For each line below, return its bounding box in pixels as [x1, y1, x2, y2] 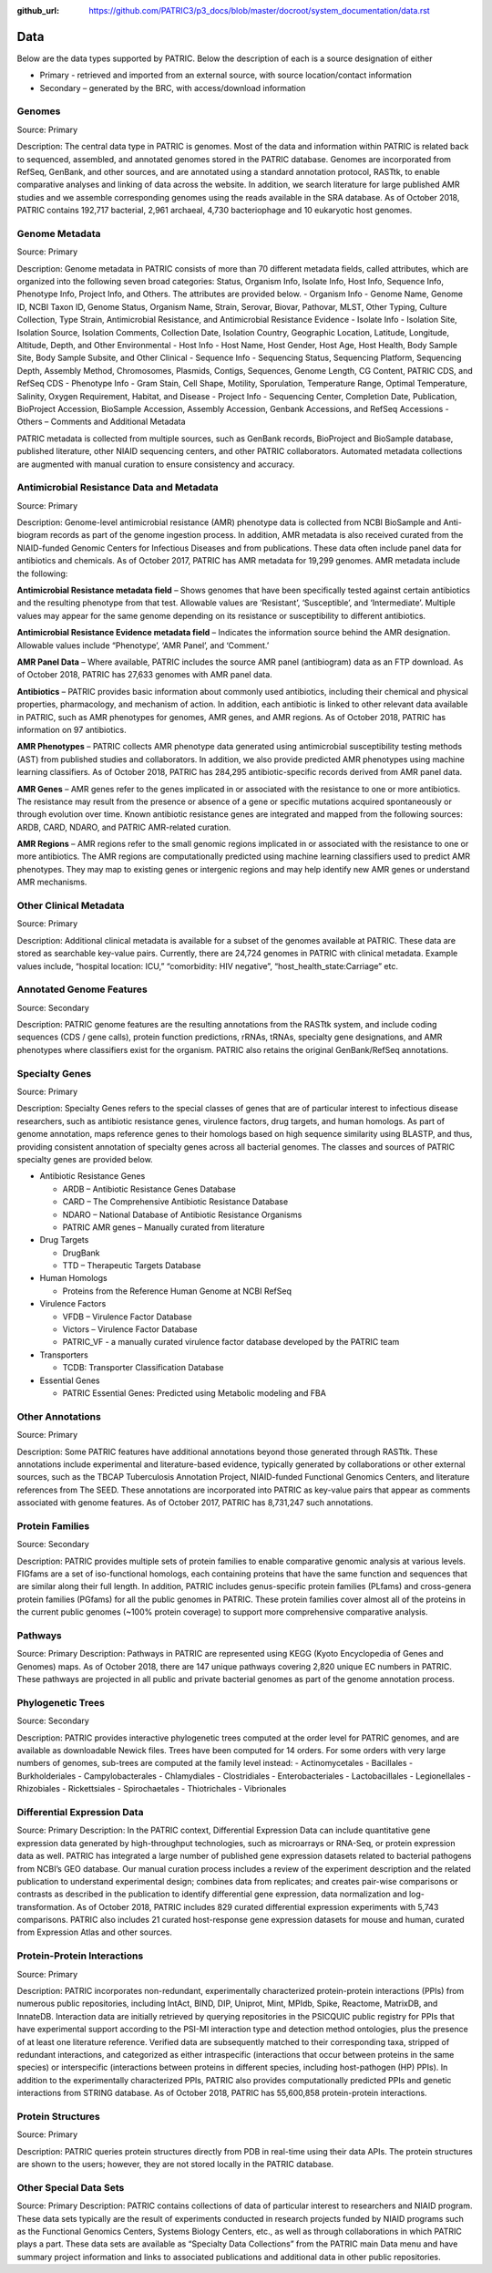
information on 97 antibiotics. [16, 724, 127, 735]
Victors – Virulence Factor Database [62, 1324, 198, 1335]
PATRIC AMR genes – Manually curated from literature [62, 1222, 265, 1233]
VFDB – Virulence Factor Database [62, 1311, 193, 1322]
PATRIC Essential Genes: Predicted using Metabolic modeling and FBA [62, 1388, 327, 1399]
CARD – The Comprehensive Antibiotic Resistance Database [62, 1196, 289, 1207]
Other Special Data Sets [16, 2181, 125, 2194]
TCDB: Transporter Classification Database [62, 1362, 224, 1373]
